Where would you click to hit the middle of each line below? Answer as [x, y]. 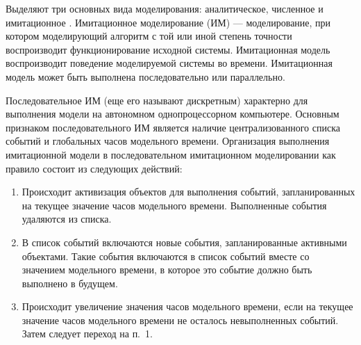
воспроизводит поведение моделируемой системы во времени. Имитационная [169, 63]
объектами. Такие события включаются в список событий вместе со [166, 256]
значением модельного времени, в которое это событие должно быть [167, 270]
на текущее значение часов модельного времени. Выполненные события [174, 205]
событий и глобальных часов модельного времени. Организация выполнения [168, 141]
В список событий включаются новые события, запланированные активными [184, 242]
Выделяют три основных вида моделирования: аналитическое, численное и [165, 8]
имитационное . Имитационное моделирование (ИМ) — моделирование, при [168, 22]
